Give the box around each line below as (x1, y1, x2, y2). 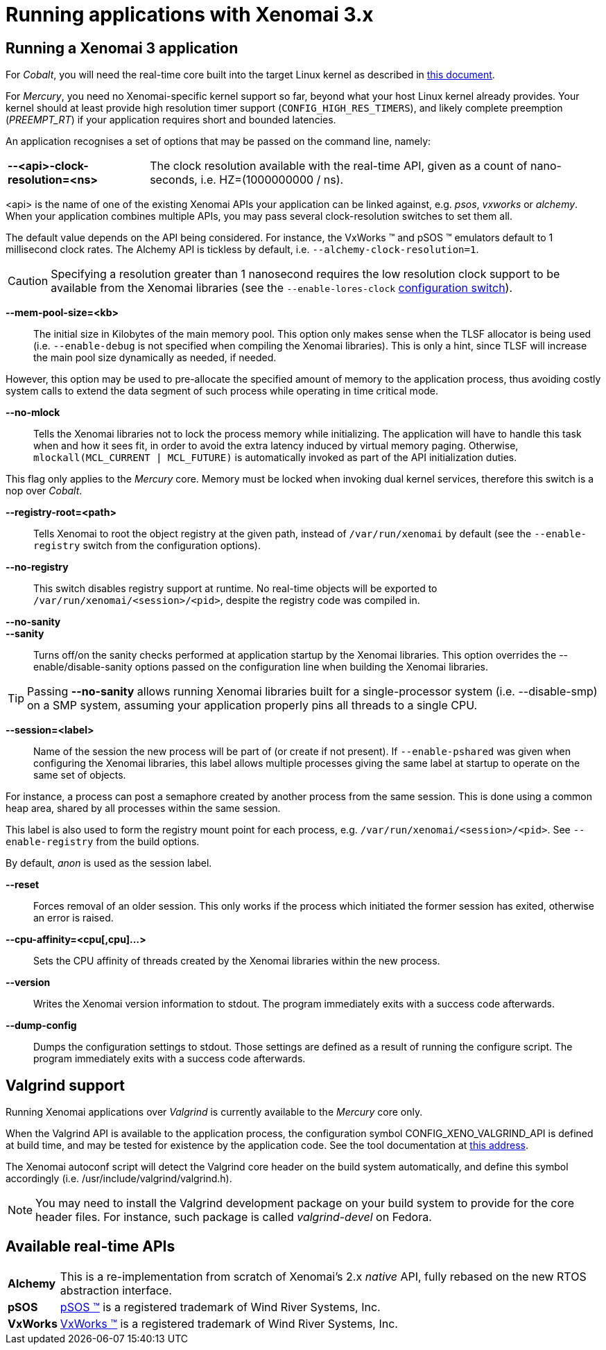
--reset (6, 879, 40, 891)
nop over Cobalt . (6, 485, 83, 497)
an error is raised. (33, 912, 114, 924)
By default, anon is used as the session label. (6, 857, 212, 869)
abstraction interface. (60, 1283, 172, 1297)
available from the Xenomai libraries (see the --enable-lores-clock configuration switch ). (51, 281, 513, 295)
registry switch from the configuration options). (33, 539, 261, 552)
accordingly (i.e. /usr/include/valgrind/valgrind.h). (6, 1172, 232, 1185)
